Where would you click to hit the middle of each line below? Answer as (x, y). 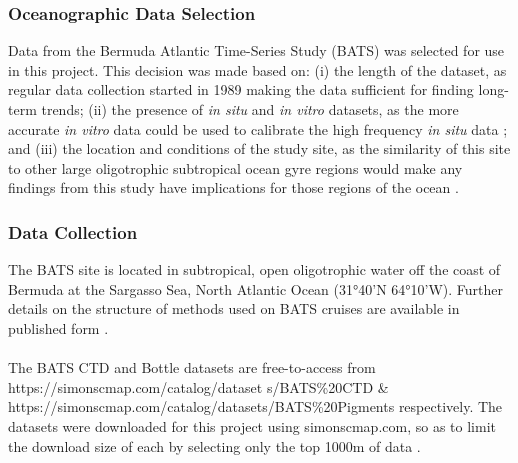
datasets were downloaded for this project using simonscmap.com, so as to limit (252, 425)
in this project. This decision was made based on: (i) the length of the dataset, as (257, 69)
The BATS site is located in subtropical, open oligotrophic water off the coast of (254, 269)
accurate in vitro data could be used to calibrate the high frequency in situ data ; (258, 128)
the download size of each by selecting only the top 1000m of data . (214, 445)
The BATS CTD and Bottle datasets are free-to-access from (192, 367)
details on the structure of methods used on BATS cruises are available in (234, 308)
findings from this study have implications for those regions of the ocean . (233, 187)
